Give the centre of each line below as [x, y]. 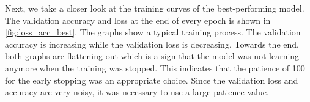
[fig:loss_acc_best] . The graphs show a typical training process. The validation [153, 32]
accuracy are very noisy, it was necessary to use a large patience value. [137, 92]
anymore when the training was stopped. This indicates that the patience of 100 [155, 67]
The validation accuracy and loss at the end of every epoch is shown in [138, 20]
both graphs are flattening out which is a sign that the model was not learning [152, 56]
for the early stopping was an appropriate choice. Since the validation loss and [152, 80]
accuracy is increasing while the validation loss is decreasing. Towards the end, [152, 44]
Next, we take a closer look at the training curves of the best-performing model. [155, 8]
